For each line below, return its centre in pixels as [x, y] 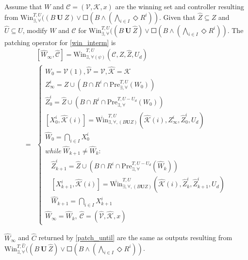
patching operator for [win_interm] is [60, 42]
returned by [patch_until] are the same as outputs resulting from [135, 237]
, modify [35, 30]
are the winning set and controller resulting [180, 6]
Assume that [23, 6]
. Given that [177, 17]
